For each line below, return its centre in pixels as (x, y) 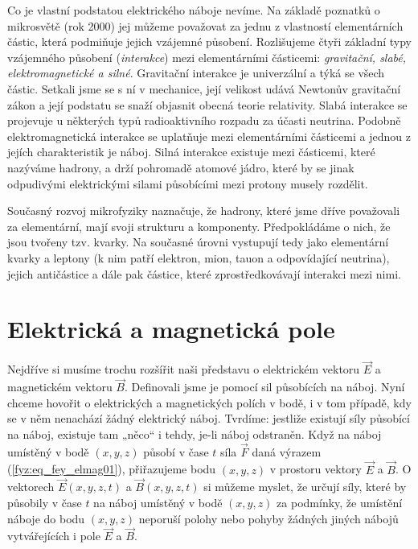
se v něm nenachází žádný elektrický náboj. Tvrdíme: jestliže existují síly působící (209, 418)
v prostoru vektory (316, 469)
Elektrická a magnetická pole (171, 329)
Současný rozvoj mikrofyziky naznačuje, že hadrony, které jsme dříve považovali (204, 211)
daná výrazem (287, 451)
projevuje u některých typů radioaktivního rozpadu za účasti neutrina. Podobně (204, 120)
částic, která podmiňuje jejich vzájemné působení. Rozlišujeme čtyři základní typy (209, 41)
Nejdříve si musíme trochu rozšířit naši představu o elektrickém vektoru (184, 369)
